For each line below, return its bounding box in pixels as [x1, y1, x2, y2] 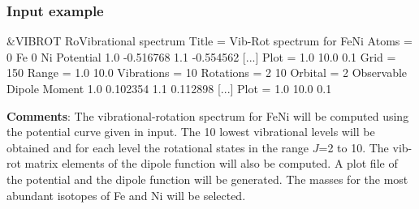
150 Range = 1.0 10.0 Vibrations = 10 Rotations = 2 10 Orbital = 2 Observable [6, 64, 408, 81]
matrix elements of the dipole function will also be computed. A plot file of [24, 155, 398, 172]
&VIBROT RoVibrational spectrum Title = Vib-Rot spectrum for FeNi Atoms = [6, 32, 413, 49]
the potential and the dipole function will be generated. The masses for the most [6, 170, 408, 187]
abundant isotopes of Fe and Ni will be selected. [6, 186, 246, 203]
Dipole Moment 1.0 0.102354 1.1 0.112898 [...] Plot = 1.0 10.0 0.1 [6, 80, 332, 96]
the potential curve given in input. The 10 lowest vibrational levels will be [6, 123, 375, 140]
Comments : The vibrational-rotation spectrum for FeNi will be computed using [6, 107, 409, 124]
